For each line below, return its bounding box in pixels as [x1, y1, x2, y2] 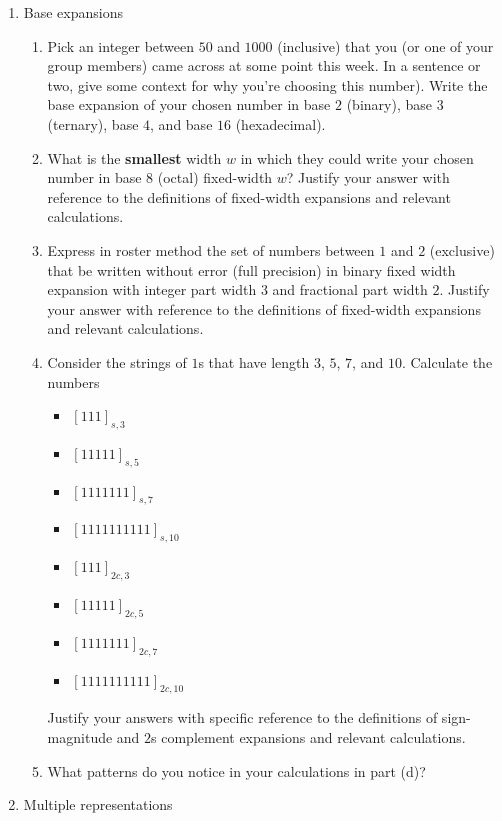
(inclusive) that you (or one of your [277, 35, 494, 56]
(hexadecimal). [235, 113, 326, 134]
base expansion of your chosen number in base [47, 94, 331, 115]
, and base [150, 113, 213, 134]
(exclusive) [429, 239, 495, 260]
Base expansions [23, 2, 123, 22]
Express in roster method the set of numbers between [47, 239, 375, 260]
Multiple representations [23, 794, 173, 815]
